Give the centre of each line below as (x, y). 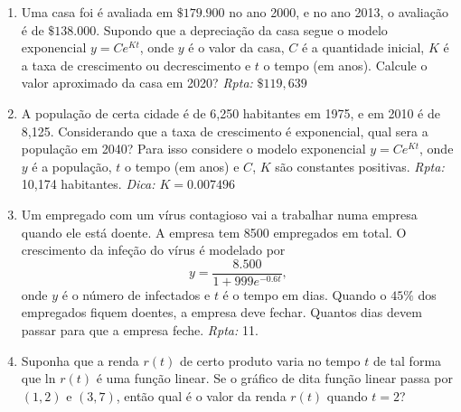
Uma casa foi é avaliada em (97, 12)
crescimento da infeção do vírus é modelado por (153, 250)
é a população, (72, 166)
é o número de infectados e (136, 294)
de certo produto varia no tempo (270, 360)
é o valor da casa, (236, 47)
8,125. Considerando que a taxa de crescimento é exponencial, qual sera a (225, 131)
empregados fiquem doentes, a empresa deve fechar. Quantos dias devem (221, 312)
